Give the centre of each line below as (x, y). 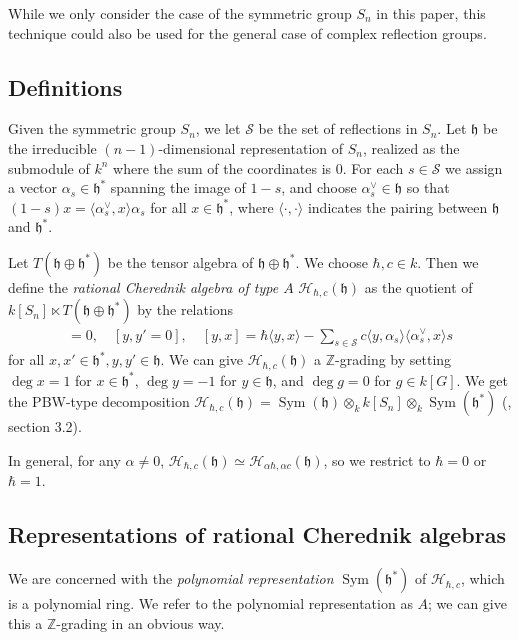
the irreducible (52, 147)
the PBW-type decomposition (99, 401)
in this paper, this (431, 13)
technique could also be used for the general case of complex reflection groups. (247, 32)
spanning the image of (178, 187)
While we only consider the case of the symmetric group (180, 13)
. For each (373, 167)
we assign (474, 167)
